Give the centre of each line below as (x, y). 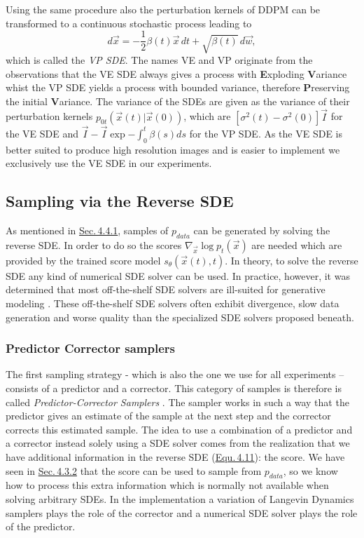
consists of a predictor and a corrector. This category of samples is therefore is (174, 388)
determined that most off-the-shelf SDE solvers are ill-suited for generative (166, 289)
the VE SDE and (42, 133)
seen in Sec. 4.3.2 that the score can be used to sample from (134, 470)
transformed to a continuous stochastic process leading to (129, 23)
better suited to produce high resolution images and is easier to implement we (173, 149)
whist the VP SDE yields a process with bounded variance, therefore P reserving (178, 87)
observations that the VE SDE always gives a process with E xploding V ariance (176, 73)
